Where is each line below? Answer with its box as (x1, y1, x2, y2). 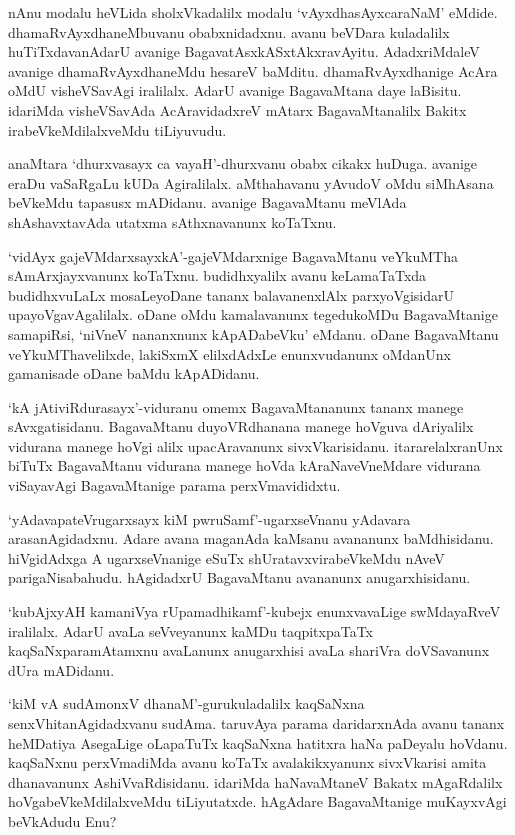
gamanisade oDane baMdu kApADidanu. (8, 363, 260, 384)
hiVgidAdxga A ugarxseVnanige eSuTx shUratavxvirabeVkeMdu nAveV (8, 547, 445, 568)
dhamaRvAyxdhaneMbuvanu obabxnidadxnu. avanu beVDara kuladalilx (8, 21, 450, 42)
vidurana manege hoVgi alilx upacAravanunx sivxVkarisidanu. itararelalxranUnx (8, 435, 503, 456)
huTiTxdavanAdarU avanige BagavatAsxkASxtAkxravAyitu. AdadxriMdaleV (8, 41, 480, 62)
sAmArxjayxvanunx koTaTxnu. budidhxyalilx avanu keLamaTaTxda (8, 265, 427, 286)
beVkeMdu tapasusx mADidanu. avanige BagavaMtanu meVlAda (8, 192, 407, 213)
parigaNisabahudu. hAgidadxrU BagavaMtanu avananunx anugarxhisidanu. (8, 567, 471, 588)
